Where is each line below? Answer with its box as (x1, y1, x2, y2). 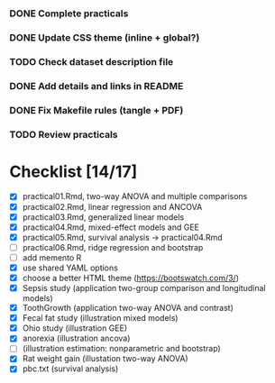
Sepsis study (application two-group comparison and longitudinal (22, 283, 266, 294)
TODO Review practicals (9, 128, 119, 141)
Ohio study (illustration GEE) (22, 323, 128, 333)
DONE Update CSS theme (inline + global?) (9, 31, 200, 43)
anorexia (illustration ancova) (22, 333, 131, 344)
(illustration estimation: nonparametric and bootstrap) (22, 343, 221, 354)
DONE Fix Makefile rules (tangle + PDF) (9, 104, 184, 116)
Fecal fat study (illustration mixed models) (22, 313, 179, 324)
